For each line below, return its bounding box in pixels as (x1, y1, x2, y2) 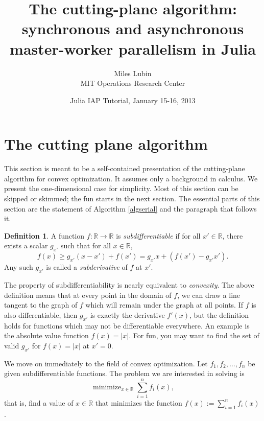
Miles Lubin (114, 67, 152, 78)
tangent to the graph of (4, 299, 78, 310)
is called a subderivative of (46, 262, 128, 272)
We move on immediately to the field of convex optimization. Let (4, 358, 208, 368)
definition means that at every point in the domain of (4, 289, 172, 300)
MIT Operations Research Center (80, 78, 185, 88)
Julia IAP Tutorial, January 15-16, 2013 (70, 95, 196, 105)
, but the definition (189, 309, 249, 320)
